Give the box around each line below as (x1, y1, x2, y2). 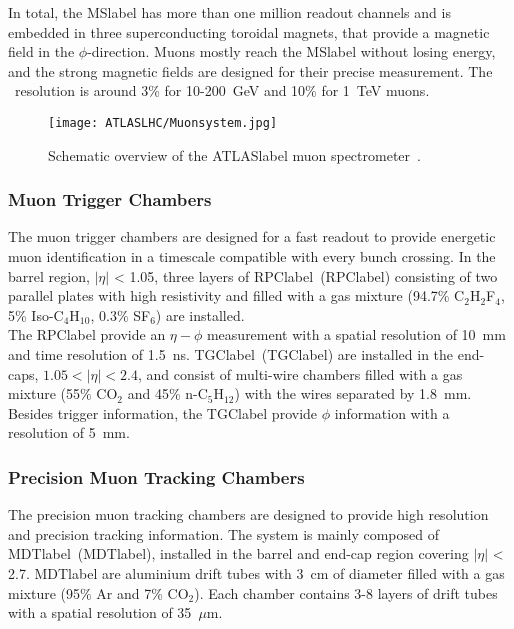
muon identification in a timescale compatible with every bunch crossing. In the (8, 246, 496, 267)
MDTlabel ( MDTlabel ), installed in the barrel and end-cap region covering (8, 543, 469, 564)
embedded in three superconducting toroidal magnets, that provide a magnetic (8, 21, 490, 42)
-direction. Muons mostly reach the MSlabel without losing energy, (87, 41, 496, 62)
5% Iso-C (8, 304, 64, 325)
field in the (8, 41, 75, 62)
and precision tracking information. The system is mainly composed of (8, 523, 440, 544)
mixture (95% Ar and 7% (8, 582, 163, 603)
